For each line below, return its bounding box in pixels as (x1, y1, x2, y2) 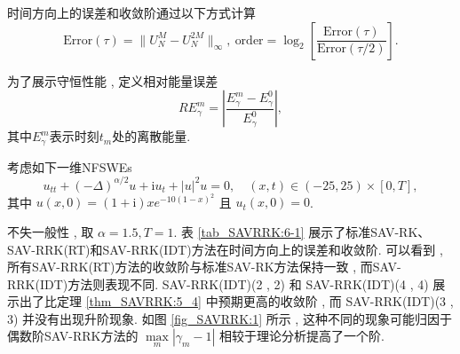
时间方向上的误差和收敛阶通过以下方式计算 (7, 4, 256, 21)
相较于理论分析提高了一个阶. (219, 326, 385, 345)
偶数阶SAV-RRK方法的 (7, 326, 139, 345)
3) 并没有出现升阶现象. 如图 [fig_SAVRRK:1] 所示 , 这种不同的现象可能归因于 (7, 309, 452, 327)
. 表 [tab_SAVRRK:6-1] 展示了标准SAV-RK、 (173, 222, 431, 240)
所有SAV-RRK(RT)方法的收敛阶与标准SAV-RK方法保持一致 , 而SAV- (7, 257, 401, 276)
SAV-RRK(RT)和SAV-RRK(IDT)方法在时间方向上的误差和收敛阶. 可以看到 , (7, 240, 443, 258)
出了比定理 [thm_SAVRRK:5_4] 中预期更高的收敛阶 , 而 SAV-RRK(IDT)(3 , (19, 292, 454, 311)
